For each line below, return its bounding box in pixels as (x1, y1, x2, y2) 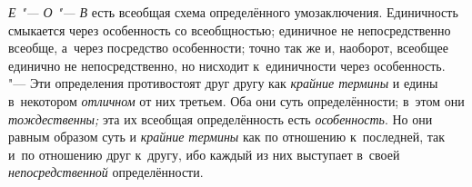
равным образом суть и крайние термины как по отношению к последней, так (8, 127, 446, 146)
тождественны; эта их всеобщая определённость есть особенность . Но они (8, 109, 433, 128)
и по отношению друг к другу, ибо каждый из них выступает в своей (8, 144, 400, 163)
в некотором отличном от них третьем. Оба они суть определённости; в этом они (8, 91, 465, 110)
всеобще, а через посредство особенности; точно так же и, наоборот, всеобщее (8, 38, 448, 57)
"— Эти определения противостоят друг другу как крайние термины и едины (8, 74, 438, 93)
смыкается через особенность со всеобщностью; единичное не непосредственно (8, 20, 451, 39)
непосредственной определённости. (8, 162, 204, 182)
